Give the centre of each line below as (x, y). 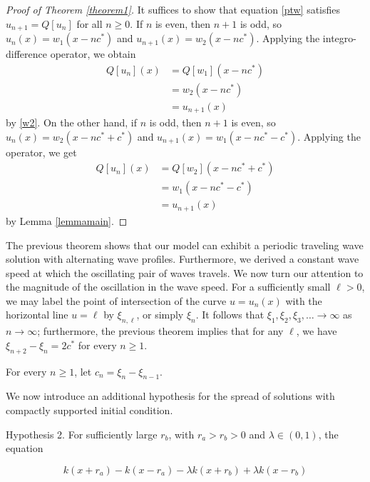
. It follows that (230, 315)
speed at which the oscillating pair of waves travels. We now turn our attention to (185, 272)
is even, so (253, 122)
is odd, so (261, 23)
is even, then (183, 23)
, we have (317, 331)
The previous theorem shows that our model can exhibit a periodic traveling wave (185, 245)
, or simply (160, 315)
